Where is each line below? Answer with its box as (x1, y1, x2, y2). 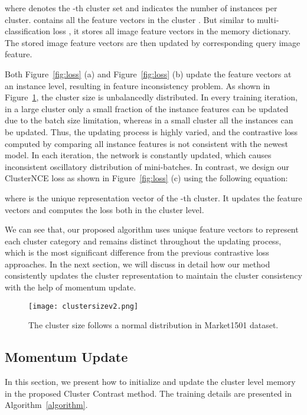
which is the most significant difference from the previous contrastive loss (5, 246, 269, 259)
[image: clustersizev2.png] (28, 302, 139, 311)
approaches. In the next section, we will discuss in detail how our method (5, 257, 270, 270)
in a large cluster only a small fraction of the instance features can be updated (5, 102, 289, 115)
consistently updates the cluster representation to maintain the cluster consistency (5, 269, 302, 282)
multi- (257, 13, 279, 25)
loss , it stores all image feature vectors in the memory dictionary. (53, 25, 291, 37)
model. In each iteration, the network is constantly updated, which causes (5, 149, 272, 161)
